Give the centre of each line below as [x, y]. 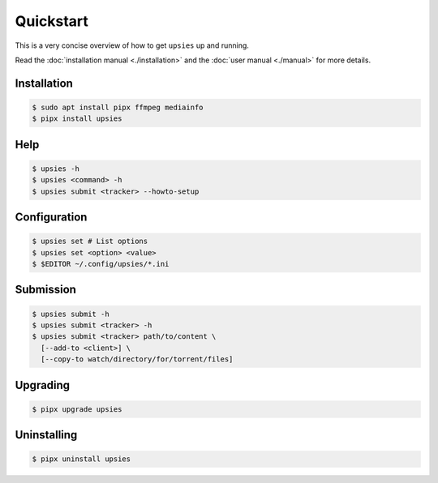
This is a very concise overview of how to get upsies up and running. [132, 45]
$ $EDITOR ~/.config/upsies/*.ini [101, 264]
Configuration [51, 218]
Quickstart [52, 21]
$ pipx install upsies [77, 119]
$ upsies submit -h [71, 314]
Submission [46, 290]
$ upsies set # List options [90, 241]
